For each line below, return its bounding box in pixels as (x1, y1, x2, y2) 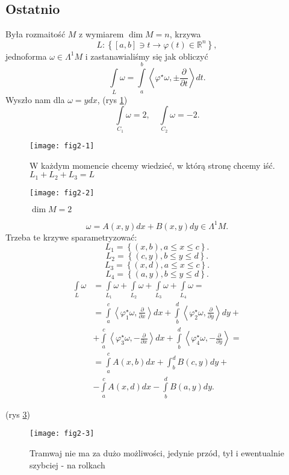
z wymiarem (79, 28, 124, 40)
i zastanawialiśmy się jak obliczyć (85, 49, 208, 62)
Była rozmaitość (5, 28, 66, 40)
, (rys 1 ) (97, 93, 128, 105)
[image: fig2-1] (30, 141, 95, 150)
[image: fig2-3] (30, 429, 95, 438)
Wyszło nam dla (5, 93, 65, 105)
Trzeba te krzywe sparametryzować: (5, 230, 137, 243)
